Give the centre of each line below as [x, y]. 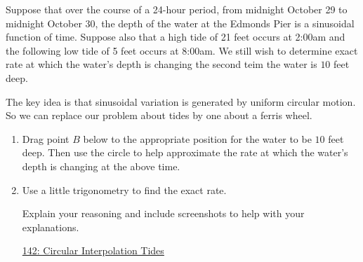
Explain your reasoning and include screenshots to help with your [163, 213]
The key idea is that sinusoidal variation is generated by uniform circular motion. [181, 101]
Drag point [46, 138]
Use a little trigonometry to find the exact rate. [124, 189]
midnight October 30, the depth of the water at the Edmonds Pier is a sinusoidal [180, 23]
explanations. [51, 227]
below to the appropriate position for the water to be [197, 138]
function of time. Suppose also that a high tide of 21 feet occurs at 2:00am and [176, 37]
